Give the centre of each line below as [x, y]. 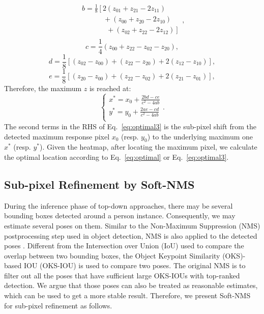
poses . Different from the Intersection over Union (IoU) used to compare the [124, 246]
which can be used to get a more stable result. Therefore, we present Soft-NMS [127, 295]
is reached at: [110, 88]
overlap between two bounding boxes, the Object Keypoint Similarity [112, 255]
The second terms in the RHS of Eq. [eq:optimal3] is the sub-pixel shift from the [130, 126]
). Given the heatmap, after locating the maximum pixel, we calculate [148, 147]
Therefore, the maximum [43, 88]
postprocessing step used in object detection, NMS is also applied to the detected [131, 235]
